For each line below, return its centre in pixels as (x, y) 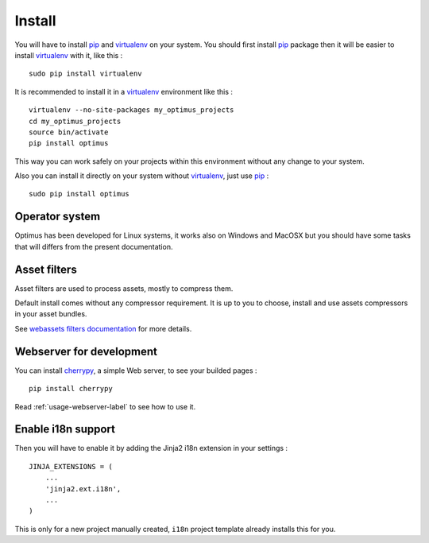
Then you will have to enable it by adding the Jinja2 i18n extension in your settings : (151, 448)
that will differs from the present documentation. (94, 246)
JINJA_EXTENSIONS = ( (71, 466)
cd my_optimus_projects (75, 121)
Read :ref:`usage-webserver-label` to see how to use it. (105, 406)
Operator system (58, 217)
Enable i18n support (65, 429)
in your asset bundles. (51, 314)
